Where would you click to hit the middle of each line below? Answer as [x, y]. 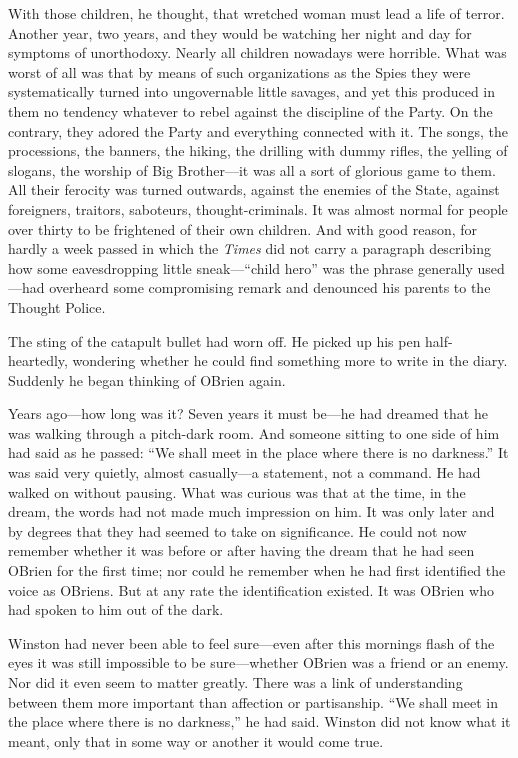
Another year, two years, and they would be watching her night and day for [240, 32]
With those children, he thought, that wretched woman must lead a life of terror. [256, 13]
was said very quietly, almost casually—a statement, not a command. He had [244, 472]
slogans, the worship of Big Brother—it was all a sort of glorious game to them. [252, 169]
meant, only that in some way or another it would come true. [196, 740]
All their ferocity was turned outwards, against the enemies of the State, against [254, 189]
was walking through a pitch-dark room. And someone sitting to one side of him [254, 432]
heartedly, [38, 360]
